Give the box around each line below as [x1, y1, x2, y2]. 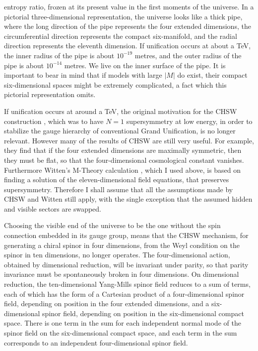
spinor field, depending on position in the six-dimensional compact [42, 308, 244, 318]
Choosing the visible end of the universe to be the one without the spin [4, 220, 221, 231]
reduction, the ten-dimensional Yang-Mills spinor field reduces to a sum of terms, [4, 279, 251, 289]
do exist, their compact [177, 70, 248, 80]
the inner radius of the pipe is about [4, 50, 115, 60]
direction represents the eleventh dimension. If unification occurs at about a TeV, [4, 40, 251, 51]
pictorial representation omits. [4, 89, 96, 100]
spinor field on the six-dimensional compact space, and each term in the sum [4, 328, 237, 338]
